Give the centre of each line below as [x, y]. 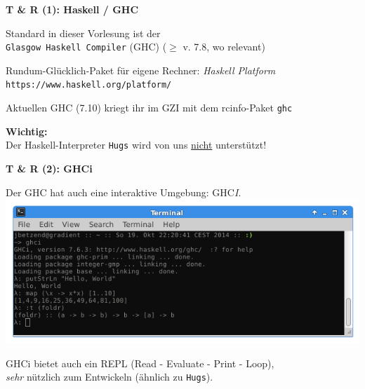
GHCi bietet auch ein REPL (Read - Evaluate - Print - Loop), [140, 363]
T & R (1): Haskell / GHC [72, 9]
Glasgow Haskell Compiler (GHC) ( [86, 47]
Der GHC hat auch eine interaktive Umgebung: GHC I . [124, 192]
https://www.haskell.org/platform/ [89, 85]
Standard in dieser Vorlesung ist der [83, 33]
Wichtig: [27, 131]
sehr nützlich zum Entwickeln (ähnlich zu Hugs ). [109, 377]
